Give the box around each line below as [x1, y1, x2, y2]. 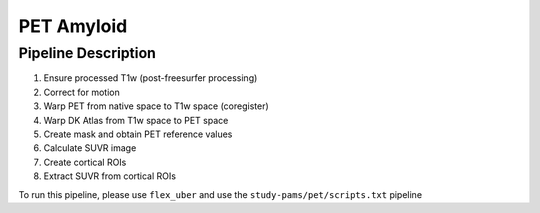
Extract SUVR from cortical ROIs [43, 170, 177, 182]
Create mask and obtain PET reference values [43, 128, 233, 140]
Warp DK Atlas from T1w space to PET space [43, 114, 229, 126]
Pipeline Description [18, 44, 157, 62]
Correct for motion [43, 86, 120, 98]
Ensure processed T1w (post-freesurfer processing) [43, 72, 258, 84]
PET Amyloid [18, 15, 128, 37]
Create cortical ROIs [43, 156, 127, 168]
